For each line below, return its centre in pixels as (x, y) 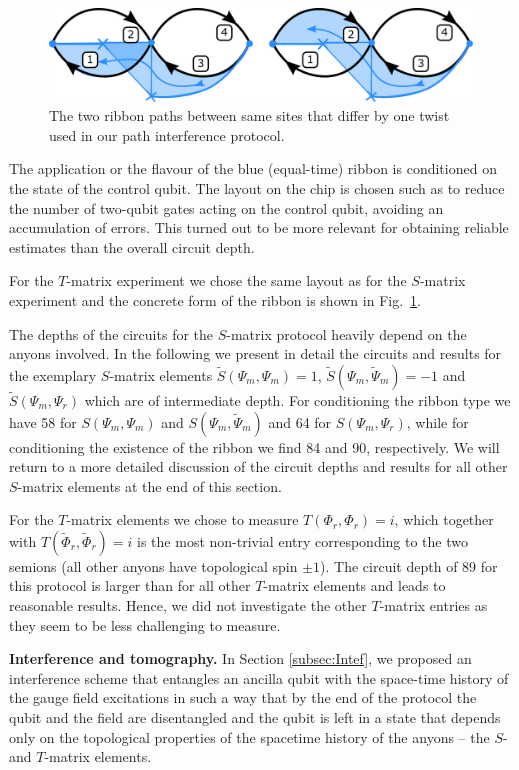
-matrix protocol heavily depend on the (346, 333)
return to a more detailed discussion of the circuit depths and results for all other (258, 466)
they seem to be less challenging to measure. (145, 624)
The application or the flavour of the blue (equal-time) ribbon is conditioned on (253, 168)
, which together (444, 519)
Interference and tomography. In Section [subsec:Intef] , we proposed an (240, 658)
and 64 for (300, 421)
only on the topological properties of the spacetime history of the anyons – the (249, 736)
